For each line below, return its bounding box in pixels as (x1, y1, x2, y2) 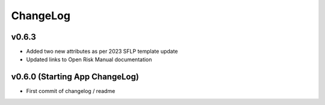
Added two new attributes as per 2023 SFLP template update (26, 48, 178, 55)
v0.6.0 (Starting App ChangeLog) (11, 72, 140, 82)
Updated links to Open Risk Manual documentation (26, 56, 152, 63)
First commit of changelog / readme (26, 88, 116, 95)
